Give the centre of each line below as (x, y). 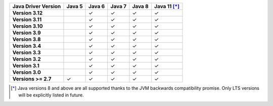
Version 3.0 (27, 72)
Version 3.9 (27, 33)
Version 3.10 (28, 26)
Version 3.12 (28, 13)
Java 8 (140, 6)
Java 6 (97, 6)
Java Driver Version (37, 6)
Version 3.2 (27, 59)
